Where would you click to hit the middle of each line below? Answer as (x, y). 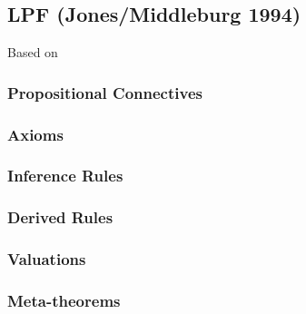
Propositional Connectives (105, 92)
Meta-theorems (64, 300)
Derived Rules (60, 217)
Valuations (47, 259)
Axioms (35, 134)
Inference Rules (65, 176)
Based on (33, 52)
